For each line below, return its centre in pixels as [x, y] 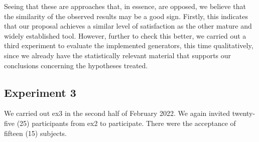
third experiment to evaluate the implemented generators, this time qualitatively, [129, 45]
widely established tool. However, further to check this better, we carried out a [125, 35]
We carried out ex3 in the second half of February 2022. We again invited [117, 113]
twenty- [244, 113]
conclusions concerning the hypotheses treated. [76, 65]
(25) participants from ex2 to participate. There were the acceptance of [126, 123]
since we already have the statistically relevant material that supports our [118, 55]
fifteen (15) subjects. [35, 133]
